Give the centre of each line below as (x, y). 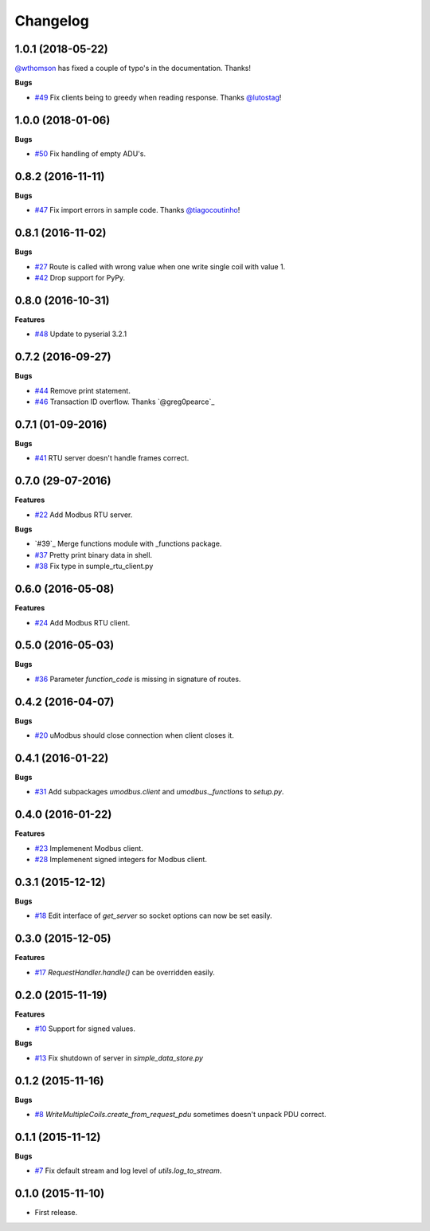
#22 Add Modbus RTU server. (84, 515)
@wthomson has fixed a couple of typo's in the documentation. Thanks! (133, 69)
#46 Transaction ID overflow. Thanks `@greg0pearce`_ (125, 402)
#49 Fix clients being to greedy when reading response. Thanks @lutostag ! (158, 97)
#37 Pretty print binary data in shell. (94, 555)
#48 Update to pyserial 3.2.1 (81, 334)
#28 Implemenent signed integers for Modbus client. (121, 860)
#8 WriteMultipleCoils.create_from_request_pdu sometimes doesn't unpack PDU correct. (180, 1115)
